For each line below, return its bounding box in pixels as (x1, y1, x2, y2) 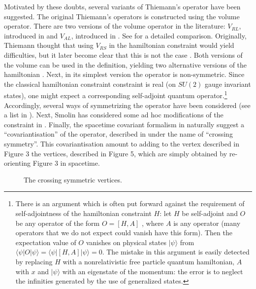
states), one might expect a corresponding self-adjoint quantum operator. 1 (4, 89, 227, 100)
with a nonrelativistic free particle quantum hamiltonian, (63, 256, 235, 266)
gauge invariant (204, 78, 251, 89)
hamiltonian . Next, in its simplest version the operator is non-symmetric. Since (4, 69, 245, 79)
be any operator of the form (15, 217, 100, 228)
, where (141, 217, 164, 228)
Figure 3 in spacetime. (32, 158, 100, 168)
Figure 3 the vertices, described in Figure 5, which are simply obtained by (4, 148, 227, 158)
